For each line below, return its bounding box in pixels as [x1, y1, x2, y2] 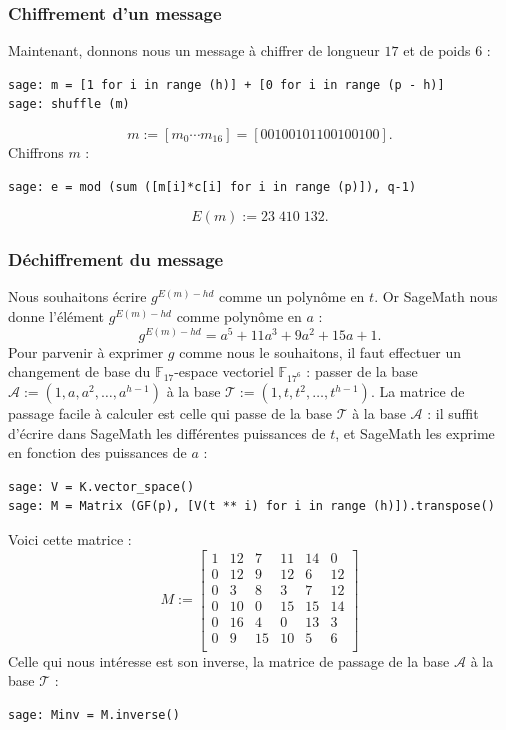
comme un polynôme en [218, 286, 365, 307]
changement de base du [8, 361, 151, 382]
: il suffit [427, 403, 479, 424]
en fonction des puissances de [8, 442, 187, 463]
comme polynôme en [176, 306, 302, 326]
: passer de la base [306, 361, 418, 382]
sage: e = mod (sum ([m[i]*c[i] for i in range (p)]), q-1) [8, 179, 417, 194]
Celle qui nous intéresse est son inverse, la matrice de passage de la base [8, 650, 450, 671]
